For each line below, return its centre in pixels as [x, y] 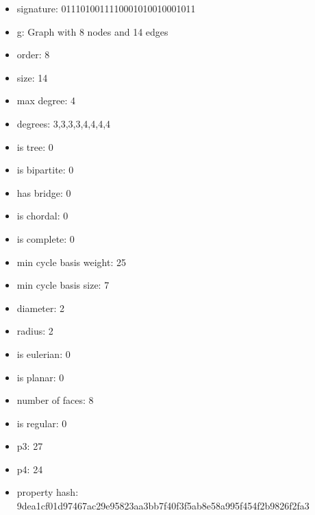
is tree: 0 [35, 146]
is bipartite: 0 [45, 170]
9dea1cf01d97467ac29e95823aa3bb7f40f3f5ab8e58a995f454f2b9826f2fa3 [163, 506]
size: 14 [32, 77]
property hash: [48, 492]
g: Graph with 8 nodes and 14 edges [92, 31]
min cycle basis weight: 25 [71, 262]
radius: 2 [35, 331]
